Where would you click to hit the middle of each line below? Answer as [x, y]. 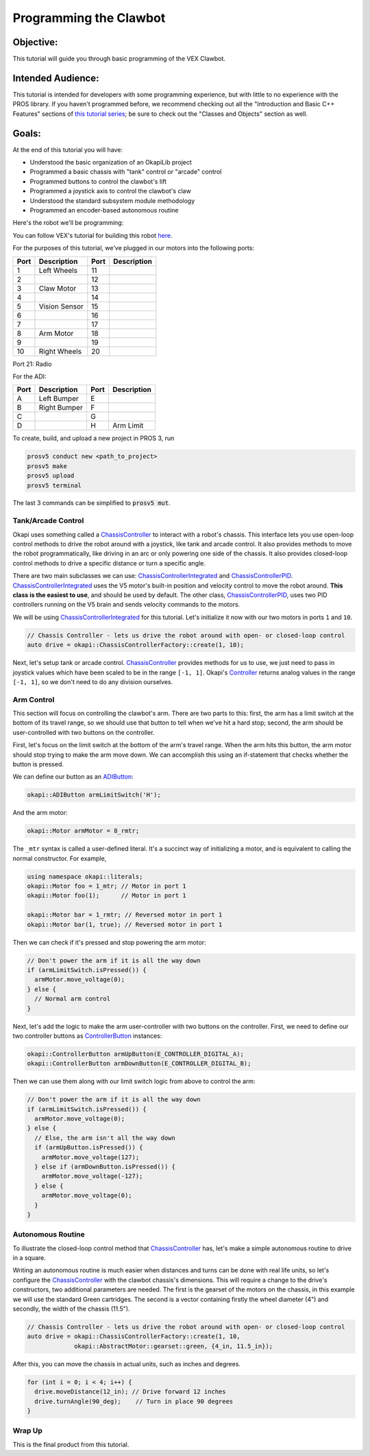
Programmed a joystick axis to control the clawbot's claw [110, 191]
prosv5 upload [51, 476]
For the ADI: [29, 376]
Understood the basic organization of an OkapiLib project [111, 162]
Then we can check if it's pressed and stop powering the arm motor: [109, 942]
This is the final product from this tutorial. [71, 1444]
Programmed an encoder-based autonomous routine [104, 210]
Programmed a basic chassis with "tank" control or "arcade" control [126, 172]
